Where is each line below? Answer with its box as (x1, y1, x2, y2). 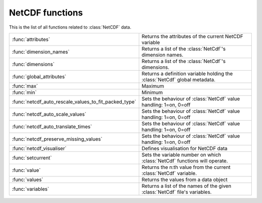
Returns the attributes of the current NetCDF (141, 33, 244, 40)
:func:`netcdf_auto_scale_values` (12, 110, 87, 117)
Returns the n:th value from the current (141, 164, 230, 171)
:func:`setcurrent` (12, 154, 52, 161)
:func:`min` (12, 89, 37, 95)
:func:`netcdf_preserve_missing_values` (12, 136, 103, 142)
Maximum (141, 82, 164, 89)
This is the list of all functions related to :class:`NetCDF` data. (9, 24, 131, 30)
